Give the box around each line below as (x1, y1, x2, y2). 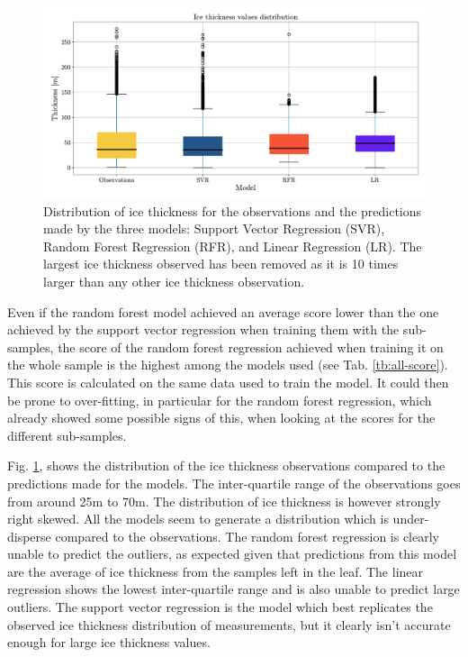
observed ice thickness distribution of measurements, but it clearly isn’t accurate (7, 615, 451, 634)
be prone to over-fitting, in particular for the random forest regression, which (7, 390, 432, 409)
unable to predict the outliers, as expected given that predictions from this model (7, 544, 457, 563)
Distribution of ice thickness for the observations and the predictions (43, 201, 422, 220)
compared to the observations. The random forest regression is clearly (55, 526, 440, 545)
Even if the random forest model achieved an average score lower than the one (7, 302, 439, 321)
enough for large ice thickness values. (7, 633, 211, 652)
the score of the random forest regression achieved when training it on (58, 337, 444, 356)
